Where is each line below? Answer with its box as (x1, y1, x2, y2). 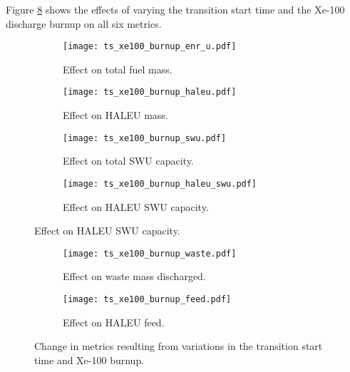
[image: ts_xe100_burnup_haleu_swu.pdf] (63, 178, 257, 189)
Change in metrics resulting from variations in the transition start (34, 339, 323, 353)
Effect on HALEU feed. (63, 314, 165, 329)
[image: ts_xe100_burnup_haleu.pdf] (63, 87, 237, 98)
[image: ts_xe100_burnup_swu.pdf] (63, 133, 227, 143)
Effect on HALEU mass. (63, 108, 168, 123)
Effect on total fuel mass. (63, 61, 173, 76)
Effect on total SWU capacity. (63, 153, 194, 168)
